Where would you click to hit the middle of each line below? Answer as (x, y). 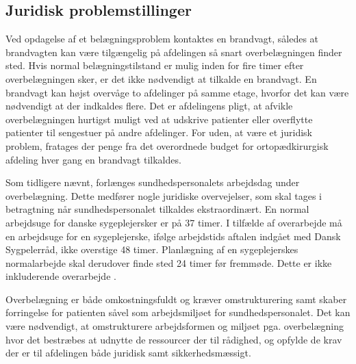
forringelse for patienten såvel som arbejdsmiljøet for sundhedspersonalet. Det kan (178, 312)
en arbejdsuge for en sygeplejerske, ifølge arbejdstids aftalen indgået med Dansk (173, 236)
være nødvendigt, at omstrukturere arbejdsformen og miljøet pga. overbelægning (175, 326)
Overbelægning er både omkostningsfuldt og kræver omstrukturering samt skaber (176, 299)
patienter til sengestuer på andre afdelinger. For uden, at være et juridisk (159, 132)
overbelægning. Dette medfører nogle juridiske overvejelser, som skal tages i (164, 195)
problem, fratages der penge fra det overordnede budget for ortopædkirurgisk (167, 145)
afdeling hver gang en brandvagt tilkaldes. (93, 159)
